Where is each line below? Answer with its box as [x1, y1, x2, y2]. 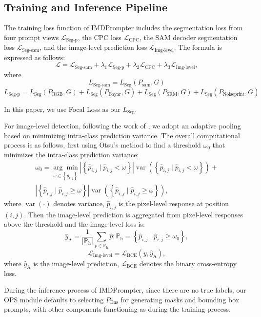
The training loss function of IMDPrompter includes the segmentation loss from [4, 22, 243, 33]
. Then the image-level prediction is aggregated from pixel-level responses [24, 209, 243, 219]
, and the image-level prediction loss [40, 42, 147, 52]
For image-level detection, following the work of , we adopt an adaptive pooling [4, 121, 241, 131]
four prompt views [4, 32, 59, 42]
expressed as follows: [4, 52, 65, 62]
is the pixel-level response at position [118, 198, 229, 208]
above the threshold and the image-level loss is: [4, 219, 145, 229]
